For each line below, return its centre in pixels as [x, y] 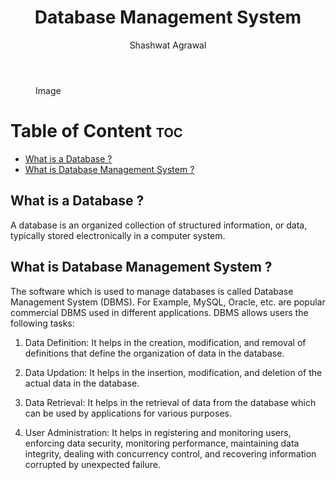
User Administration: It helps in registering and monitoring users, [158, 432]
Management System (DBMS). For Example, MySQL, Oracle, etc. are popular [168, 302]
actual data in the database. [82, 383]
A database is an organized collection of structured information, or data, [159, 225]
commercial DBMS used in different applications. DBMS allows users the [159, 312]
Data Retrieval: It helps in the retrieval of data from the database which [170, 402]
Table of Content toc [96, 131]
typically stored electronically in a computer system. [118, 235]
